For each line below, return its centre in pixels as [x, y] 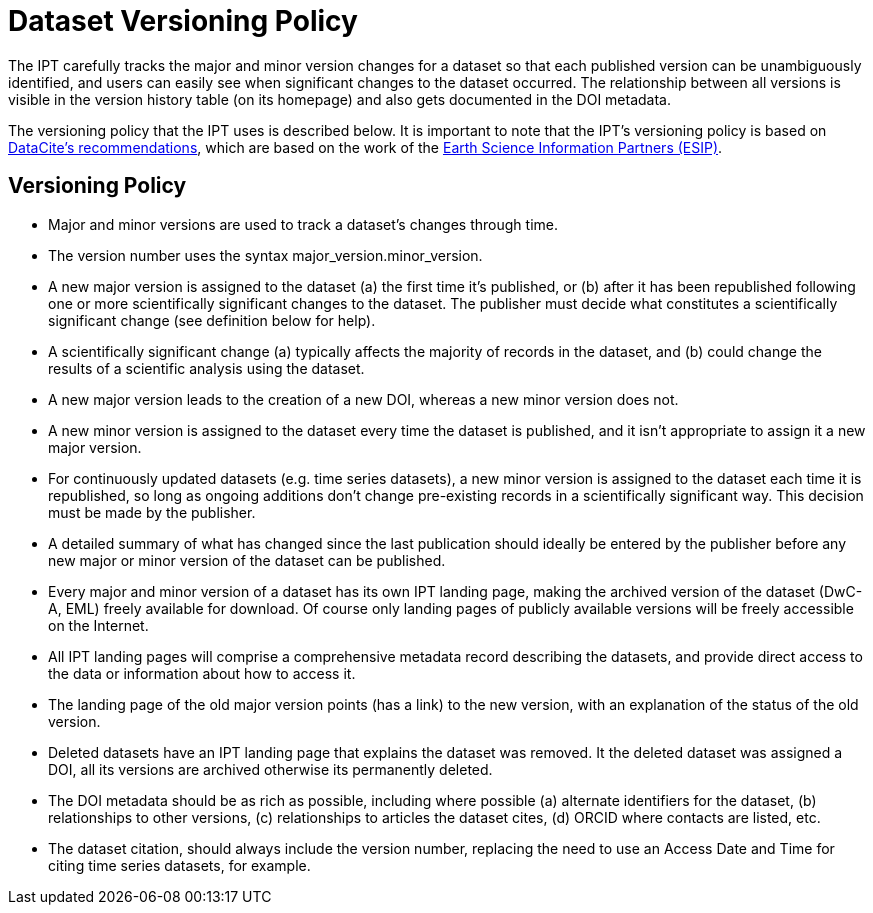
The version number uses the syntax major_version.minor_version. [265, 255]
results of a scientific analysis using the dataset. [206, 368]
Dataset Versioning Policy [183, 21]
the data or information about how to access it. [202, 673]
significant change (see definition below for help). [212, 320]
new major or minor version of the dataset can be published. [247, 560]
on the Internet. [98, 625]
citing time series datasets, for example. [179, 865]
